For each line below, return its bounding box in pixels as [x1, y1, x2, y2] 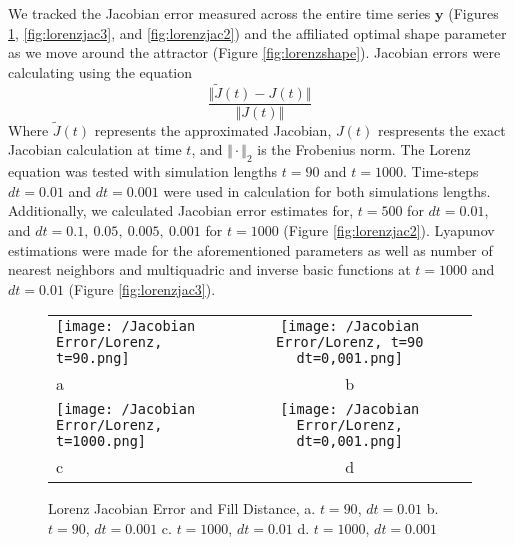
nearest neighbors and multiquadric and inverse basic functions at [8, 259, 411, 280]
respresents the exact [377, 119, 506, 140]
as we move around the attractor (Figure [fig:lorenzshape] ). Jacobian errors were [8, 42, 501, 63]
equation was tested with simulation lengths [8, 161, 278, 182]
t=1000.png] [56, 433, 147, 450]
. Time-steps [403, 161, 479, 182]
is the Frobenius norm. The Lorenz [257, 139, 471, 160]
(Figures [448, 3, 499, 23]
